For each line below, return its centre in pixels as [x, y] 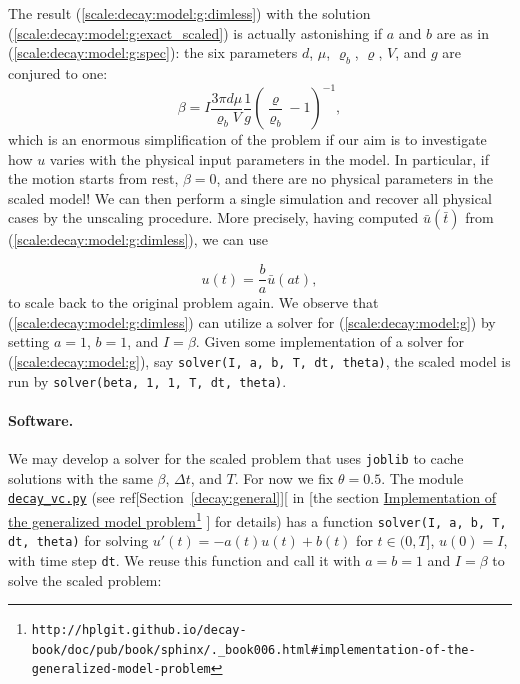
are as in [462, 32]
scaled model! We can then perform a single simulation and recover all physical [250, 197]
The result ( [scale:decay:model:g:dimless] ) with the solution [189, 13]
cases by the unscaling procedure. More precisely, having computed [213, 217]
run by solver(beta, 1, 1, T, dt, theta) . [147, 380]
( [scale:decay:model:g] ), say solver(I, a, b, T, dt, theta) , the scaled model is [259, 360]
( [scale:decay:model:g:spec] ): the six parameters [153, 52]
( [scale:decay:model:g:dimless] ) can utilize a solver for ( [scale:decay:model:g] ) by [252, 321]
